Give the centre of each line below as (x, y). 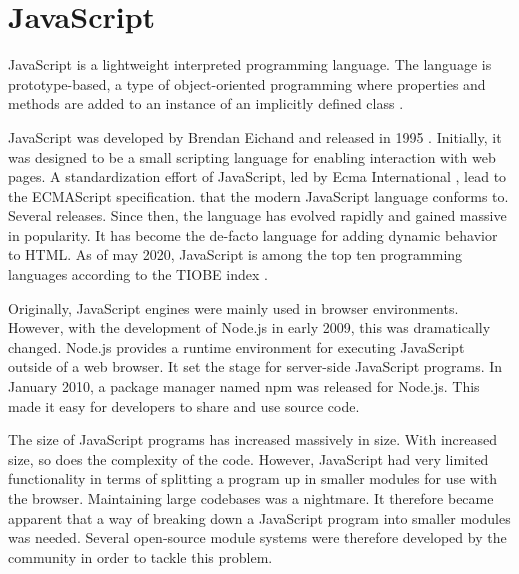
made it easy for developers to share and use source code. (184, 405)
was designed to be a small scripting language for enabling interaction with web (252, 156)
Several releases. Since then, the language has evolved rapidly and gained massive (257, 215)
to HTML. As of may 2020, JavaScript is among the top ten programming (235, 254)
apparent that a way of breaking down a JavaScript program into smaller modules (259, 517)
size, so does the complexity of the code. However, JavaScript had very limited (248, 458)
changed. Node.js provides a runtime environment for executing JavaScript (236, 346)
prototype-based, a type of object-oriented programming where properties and (247, 83)
